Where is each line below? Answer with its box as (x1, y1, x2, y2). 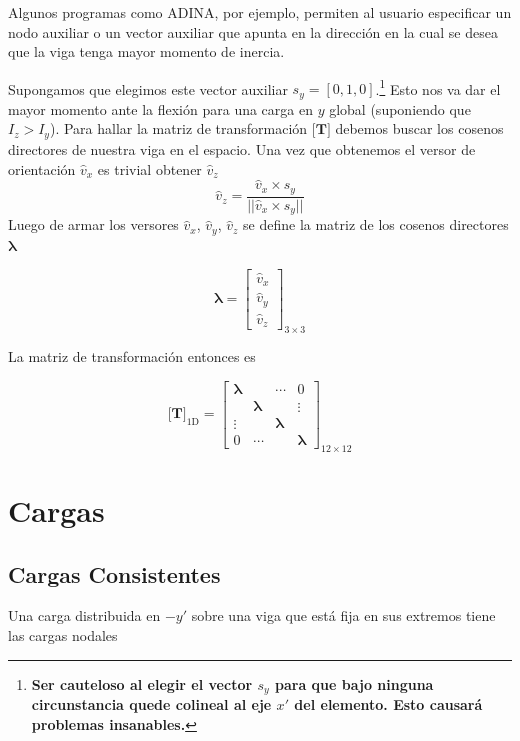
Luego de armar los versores (8, 214, 179, 235)
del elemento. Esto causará (294, 693, 483, 714)
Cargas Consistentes (8, 558, 221, 589)
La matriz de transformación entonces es (8, 346, 256, 367)
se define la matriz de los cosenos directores (243, 214, 509, 235)
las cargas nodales (8, 624, 118, 645)
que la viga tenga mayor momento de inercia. (8, 41, 285, 62)
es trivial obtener (97, 158, 202, 179)
